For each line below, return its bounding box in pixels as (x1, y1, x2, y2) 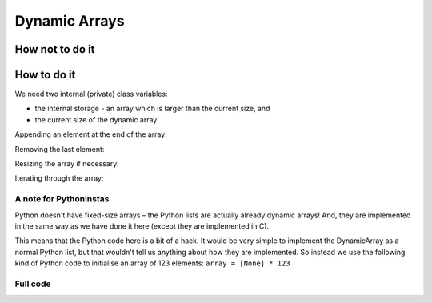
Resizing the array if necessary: (14, 159, 119, 169)
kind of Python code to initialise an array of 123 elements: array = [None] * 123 (14, 258, 291, 268)
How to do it (14, 68, 76, 82)
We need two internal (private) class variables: (14, 89, 168, 99)
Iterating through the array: (14, 173, 104, 183)
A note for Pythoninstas (14, 193, 110, 205)
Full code (14, 278, 51, 289)
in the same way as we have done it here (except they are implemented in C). (14, 221, 270, 231)
